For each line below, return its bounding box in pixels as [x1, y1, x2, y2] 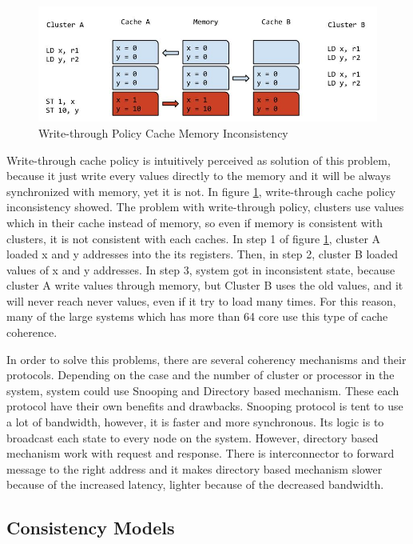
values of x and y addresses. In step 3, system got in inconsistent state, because [6, 261, 395, 278]
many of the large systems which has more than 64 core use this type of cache [6, 308, 388, 325]
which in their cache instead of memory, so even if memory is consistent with [6, 214, 383, 230]
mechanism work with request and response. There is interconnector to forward [6, 445, 395, 462]
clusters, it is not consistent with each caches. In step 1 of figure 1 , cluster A [6, 230, 381, 246]
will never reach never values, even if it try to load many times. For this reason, [6, 292, 396, 309]
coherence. [6, 324, 58, 341]
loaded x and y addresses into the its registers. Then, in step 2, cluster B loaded [6, 246, 399, 262]
